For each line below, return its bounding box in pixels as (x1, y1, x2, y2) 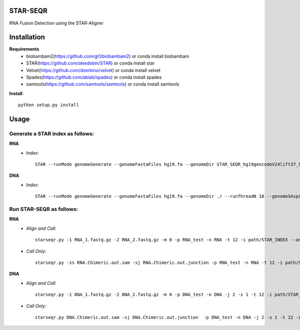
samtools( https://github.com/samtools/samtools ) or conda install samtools (26, 81, 179, 87)
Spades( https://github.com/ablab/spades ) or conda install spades (26, 74, 162, 80)
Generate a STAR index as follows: (9, 130, 94, 137)
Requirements (9, 46, 39, 52)
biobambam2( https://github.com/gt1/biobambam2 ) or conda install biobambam (26, 53, 189, 59)
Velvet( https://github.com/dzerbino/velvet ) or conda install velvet (26, 67, 161, 73)
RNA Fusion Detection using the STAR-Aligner (9, 20, 103, 26)
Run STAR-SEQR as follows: (9, 206, 78, 213)
